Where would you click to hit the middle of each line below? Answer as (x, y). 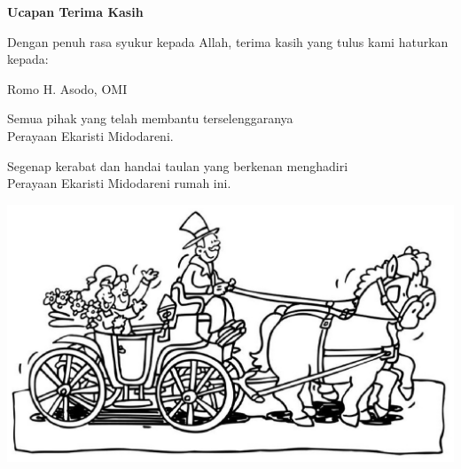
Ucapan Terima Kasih (75, 12)
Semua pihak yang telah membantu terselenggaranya (150, 118)
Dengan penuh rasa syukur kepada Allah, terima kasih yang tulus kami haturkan (228, 41)
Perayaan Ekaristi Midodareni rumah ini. (119, 183)
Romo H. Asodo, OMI (67, 88)
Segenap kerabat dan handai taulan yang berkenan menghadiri (178, 165)
